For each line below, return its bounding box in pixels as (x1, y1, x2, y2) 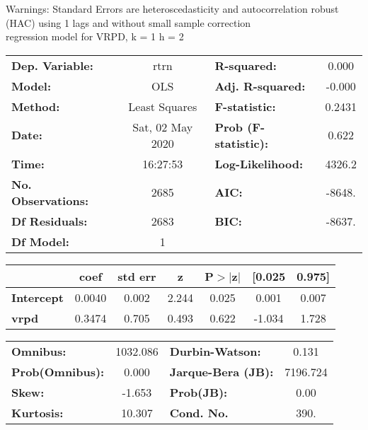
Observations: (11, 192, 89, 209)
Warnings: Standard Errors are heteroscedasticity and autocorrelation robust (6, 1, 339, 16)
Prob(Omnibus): (11, 363, 105, 380)
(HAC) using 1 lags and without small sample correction (6, 15, 251, 30)
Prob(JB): (169, 383, 228, 400)
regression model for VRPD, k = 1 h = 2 (6, 29, 184, 44)
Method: (11, 98, 60, 115)
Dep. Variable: (11, 57, 93, 74)
